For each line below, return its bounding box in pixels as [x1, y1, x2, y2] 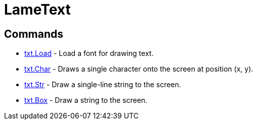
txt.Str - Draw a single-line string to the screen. [24, 80, 181, 89]
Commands [4, 27, 64, 40]
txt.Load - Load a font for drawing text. [24, 49, 154, 58]
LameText [4, 1, 71, 18]
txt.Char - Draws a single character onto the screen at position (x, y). [24, 65, 253, 74]
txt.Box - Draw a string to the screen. [24, 96, 148, 105]
